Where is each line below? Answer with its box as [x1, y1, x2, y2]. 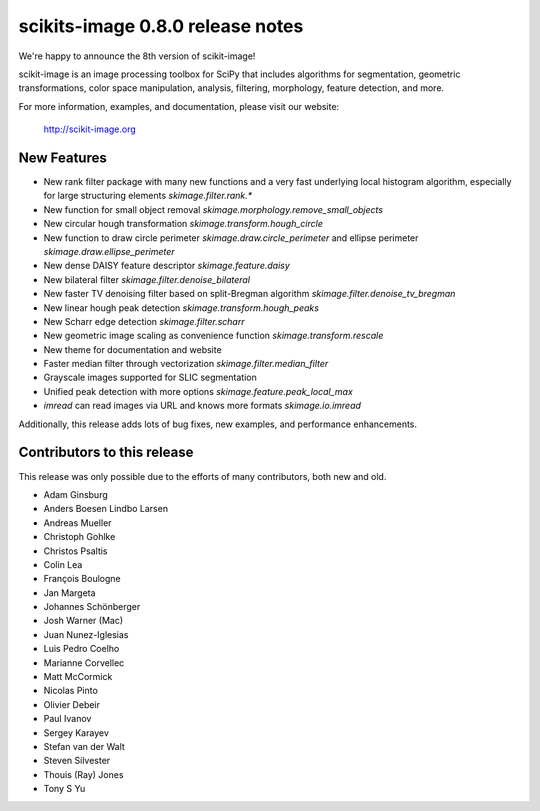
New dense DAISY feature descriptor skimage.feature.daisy [43, 260, 290, 272]
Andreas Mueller [43, 516, 112, 529]
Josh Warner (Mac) [43, 615, 124, 627]
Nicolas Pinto [43, 685, 99, 697]
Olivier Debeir [43, 698, 100, 710]
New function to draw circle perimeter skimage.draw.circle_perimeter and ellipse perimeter [43, 231, 419, 244]
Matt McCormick [43, 671, 113, 683]
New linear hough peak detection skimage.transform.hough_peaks [43, 301, 320, 314]
